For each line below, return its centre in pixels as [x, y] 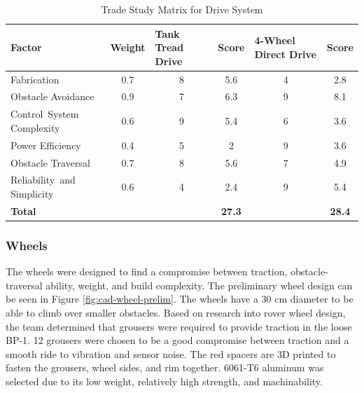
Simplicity [32, 194]
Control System [45, 114]
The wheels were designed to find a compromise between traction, [147, 271]
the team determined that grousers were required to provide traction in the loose [179, 326]
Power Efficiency [46, 145]
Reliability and [43, 180]
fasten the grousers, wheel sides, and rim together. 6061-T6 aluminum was [165, 367]
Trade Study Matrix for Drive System [182, 9]
